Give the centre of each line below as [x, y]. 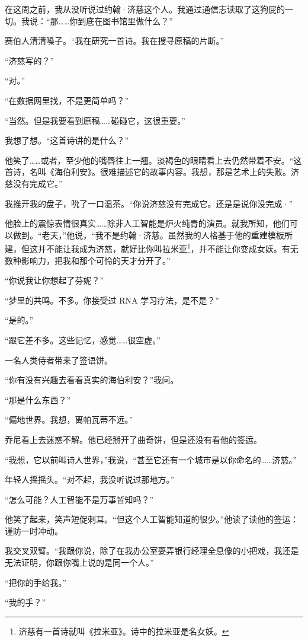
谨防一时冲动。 [34, 530]
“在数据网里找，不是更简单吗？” [67, 100]
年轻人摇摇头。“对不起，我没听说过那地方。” [90, 479]
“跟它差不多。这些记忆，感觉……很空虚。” [83, 339]
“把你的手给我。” [36, 582]
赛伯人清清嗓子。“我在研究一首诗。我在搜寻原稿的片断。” [115, 41]
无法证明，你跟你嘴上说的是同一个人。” [79, 562]
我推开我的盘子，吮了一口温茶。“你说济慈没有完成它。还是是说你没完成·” [149, 203]
